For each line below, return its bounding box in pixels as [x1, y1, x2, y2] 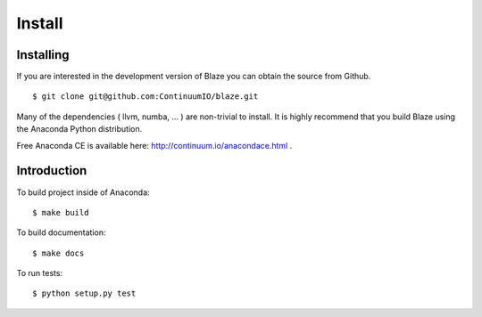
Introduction [16, 163, 87, 178]
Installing [16, 47, 71, 62]
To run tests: [16, 268, 62, 279]
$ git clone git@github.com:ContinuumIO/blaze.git [32, 92, 259, 102]
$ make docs [32, 248, 85, 258]
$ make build [32, 207, 89, 217]
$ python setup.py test [32, 289, 137, 298]
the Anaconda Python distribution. [16, 124, 143, 134]
